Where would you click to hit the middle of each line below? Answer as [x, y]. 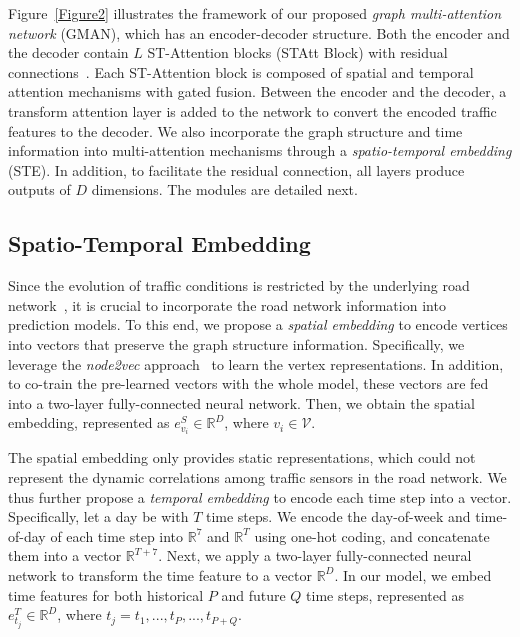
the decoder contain [68, 52]
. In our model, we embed [413, 574]
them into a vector [65, 555]
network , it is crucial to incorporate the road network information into [227, 304]
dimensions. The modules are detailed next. [224, 189]
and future [253, 594]
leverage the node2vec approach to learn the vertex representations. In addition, [256, 363]
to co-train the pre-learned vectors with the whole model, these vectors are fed [248, 383]
